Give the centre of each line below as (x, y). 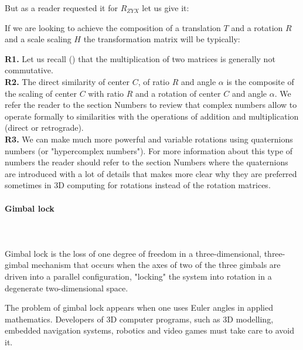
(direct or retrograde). (44, 128)
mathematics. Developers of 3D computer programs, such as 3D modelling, (139, 319)
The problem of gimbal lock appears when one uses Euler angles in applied (139, 307)
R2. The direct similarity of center (67, 81)
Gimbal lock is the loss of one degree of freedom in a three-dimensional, (133, 253)
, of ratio (154, 81)
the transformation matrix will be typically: (162, 39)
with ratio (106, 93)
